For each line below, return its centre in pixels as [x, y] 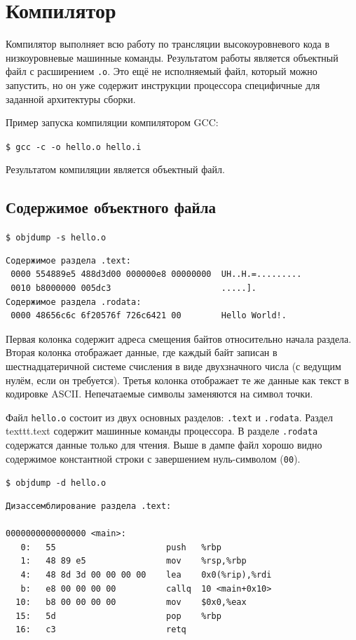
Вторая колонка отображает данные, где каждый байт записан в [142, 352]
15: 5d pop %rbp [118, 616]
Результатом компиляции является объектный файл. [115, 169]
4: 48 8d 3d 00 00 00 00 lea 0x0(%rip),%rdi [146, 574]
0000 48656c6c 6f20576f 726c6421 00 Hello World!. [149, 316]
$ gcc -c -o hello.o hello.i [74, 147]
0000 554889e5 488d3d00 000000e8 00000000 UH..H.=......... [156, 274]
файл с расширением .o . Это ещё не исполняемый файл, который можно [162, 71]
